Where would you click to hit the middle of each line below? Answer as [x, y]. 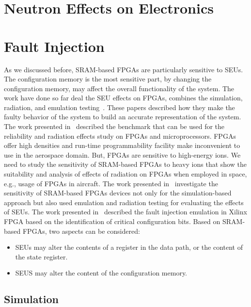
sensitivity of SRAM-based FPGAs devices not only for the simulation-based [118, 193]
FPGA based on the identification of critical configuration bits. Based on [112, 221]
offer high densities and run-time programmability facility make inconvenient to [122, 145]
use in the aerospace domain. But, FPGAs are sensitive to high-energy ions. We [122, 154]
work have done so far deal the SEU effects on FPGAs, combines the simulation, [123, 98]
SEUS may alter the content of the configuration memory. [101, 273]
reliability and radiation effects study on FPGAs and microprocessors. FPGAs [120, 136]
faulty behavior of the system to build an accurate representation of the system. [123, 117]
